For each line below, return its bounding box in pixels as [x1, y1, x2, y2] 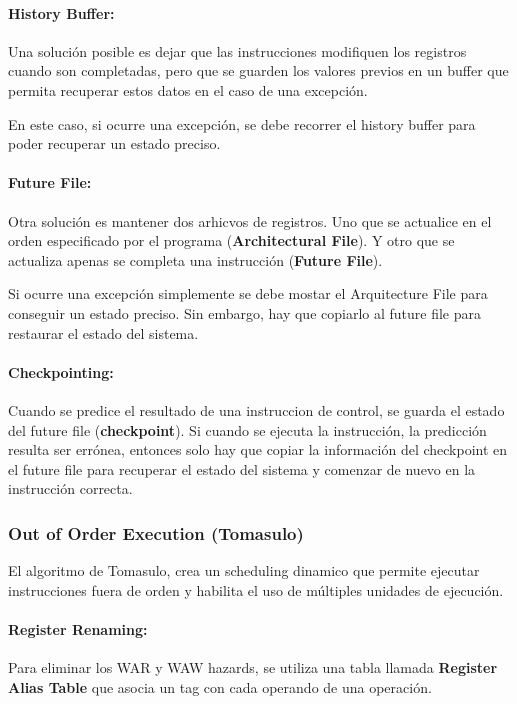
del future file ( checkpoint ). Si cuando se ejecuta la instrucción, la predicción [8, 419, 487, 440]
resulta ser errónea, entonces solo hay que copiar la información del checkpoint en [8, 439, 508, 460]
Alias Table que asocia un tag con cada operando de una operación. [8, 676, 432, 697]
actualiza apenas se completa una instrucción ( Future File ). [8, 249, 383, 270]
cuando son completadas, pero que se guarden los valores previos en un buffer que [8, 60, 509, 81]
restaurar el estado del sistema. [8, 322, 199, 343]
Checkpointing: [8, 361, 114, 382]
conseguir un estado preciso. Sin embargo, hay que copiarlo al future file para [8, 302, 481, 323]
